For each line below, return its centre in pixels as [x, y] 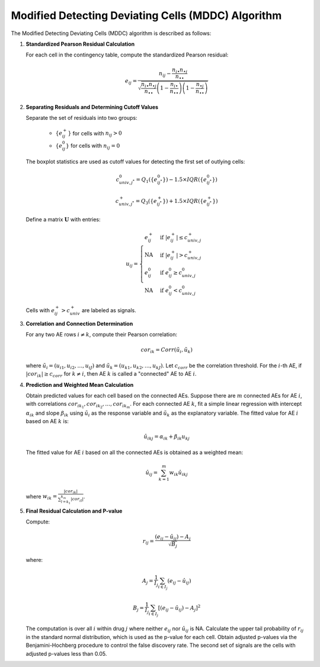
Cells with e [40, 310]
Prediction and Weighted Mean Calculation [80, 385]
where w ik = [41, 497]
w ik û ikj [178, 473]
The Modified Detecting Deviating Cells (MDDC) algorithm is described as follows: [111, 33]
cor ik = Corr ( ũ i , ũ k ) [167, 351]
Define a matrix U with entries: [63, 219]
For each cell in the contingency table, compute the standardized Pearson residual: [127, 55]
